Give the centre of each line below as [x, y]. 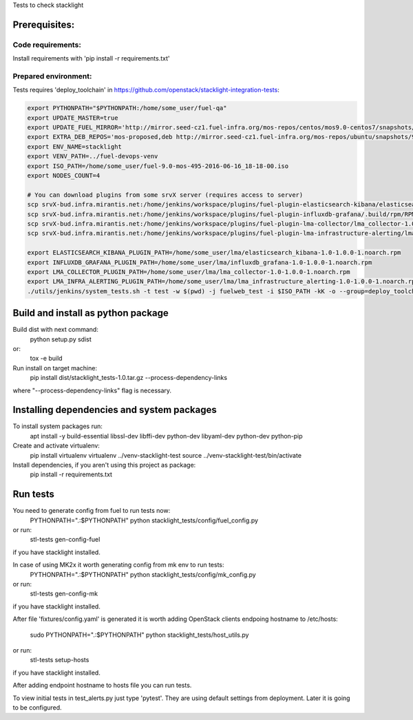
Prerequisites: [44, 24]
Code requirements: [47, 45]
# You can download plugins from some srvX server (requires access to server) [165, 195]
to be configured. [37, 707]
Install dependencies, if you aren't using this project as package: [104, 465]
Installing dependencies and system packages [115, 410]
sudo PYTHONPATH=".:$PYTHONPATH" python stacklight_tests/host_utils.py [139, 635]
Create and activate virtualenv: [56, 446]
